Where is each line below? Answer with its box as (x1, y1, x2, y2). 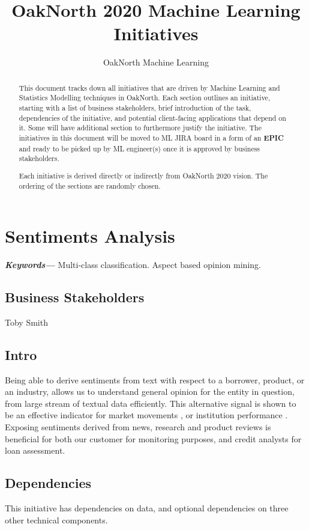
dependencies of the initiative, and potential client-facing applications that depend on (19, 112, 286, 123)
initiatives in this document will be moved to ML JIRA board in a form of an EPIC (19, 132, 284, 143)
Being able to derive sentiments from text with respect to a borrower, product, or (5, 373, 305, 386)
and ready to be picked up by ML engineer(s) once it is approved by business (19, 143, 260, 153)
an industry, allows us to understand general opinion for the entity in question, (5, 385, 295, 398)
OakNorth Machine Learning (103, 56, 209, 69)
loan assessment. (5, 444, 65, 457)
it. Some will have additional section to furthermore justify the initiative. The (19, 123, 262, 133)
